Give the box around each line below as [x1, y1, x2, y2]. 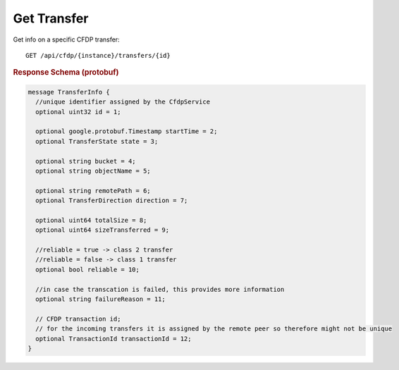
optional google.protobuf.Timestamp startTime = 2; [35, 128, 218, 135]
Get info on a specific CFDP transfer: [13, 35, 120, 44]
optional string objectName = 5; [35, 166, 151, 175]
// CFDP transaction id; [35, 314, 121, 323]
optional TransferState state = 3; [35, 137, 159, 145]
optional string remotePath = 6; [35, 187, 151, 195]
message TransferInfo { [27, 88, 111, 96]
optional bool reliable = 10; [35, 265, 140, 273]
